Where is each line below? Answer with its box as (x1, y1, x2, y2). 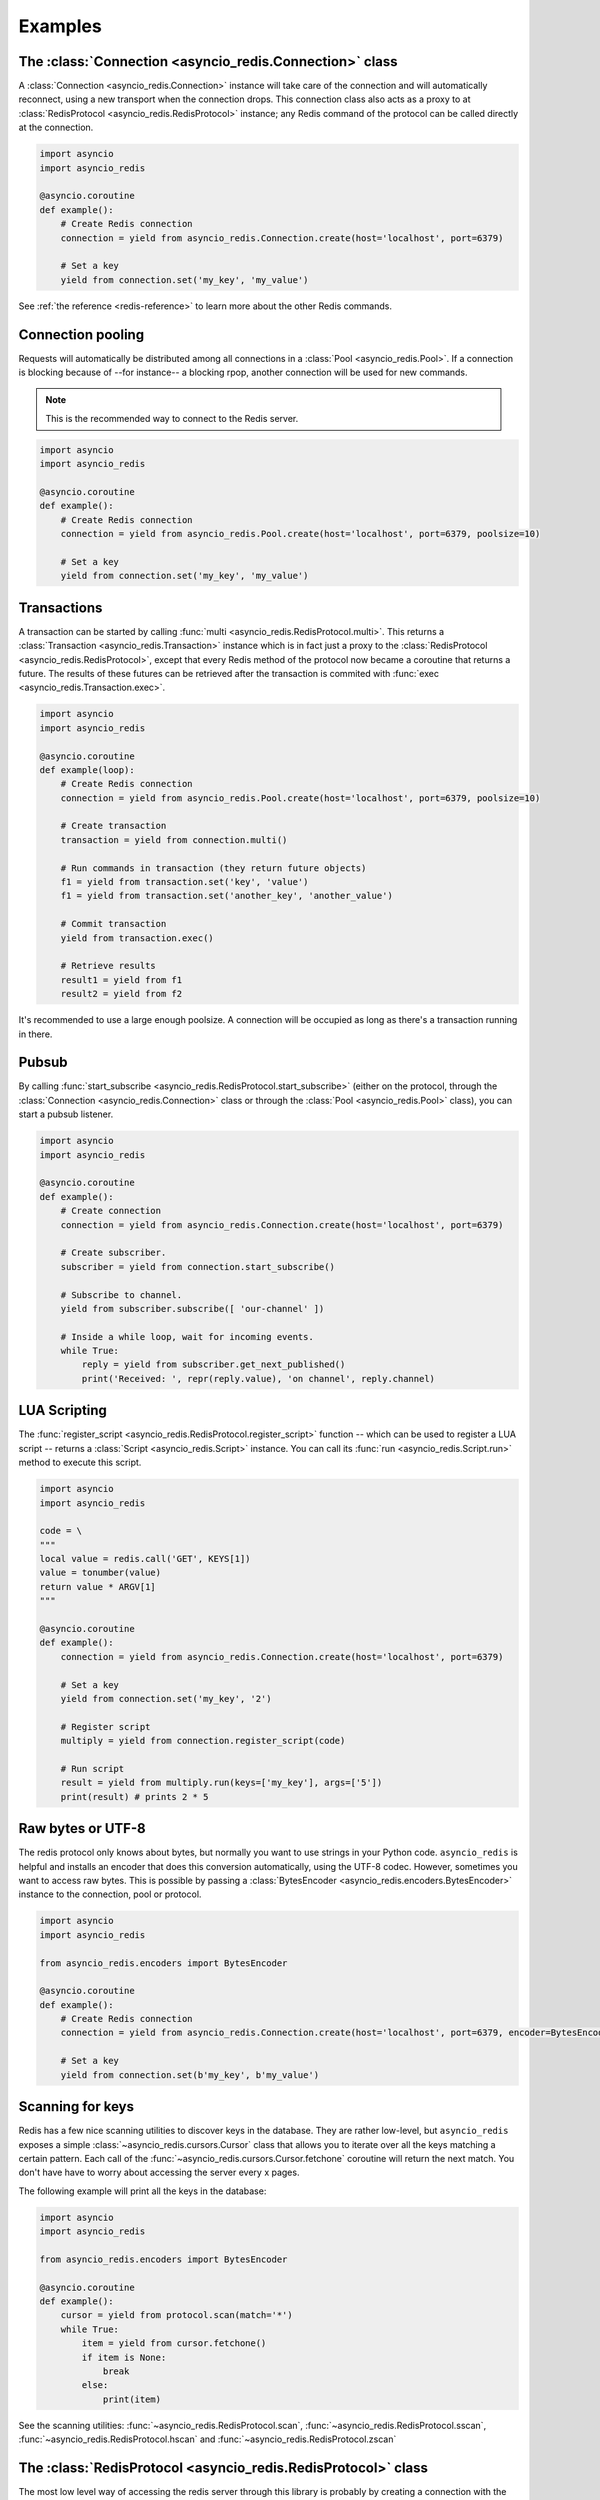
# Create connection (60, 1205, 162, 1217)
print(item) (102, 2393, 162, 2405)
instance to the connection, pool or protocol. (18, 1888, 202, 1900)
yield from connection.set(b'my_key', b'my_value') (60, 2069, 320, 2080)
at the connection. (18, 121, 94, 134)
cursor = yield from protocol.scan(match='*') (60, 2310, 294, 2321)
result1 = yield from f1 (60, 974, 183, 985)
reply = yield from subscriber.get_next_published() (81, 1359, 346, 1370)
